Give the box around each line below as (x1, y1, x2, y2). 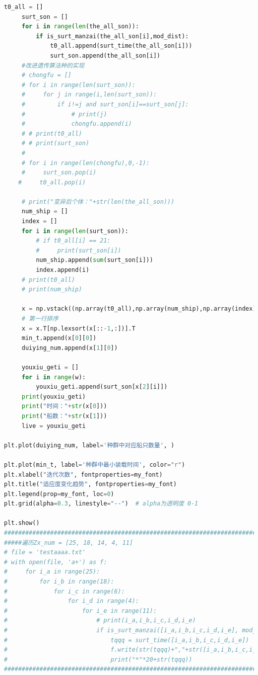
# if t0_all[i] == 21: (36, 237, 111, 245)
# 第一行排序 (21, 315, 59, 322)
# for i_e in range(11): (4, 607, 157, 614)
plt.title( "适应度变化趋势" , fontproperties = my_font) (4, 481, 177, 488)
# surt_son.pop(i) (21, 169, 97, 176)
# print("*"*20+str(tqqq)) (4, 656, 193, 663)
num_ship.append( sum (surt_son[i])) (36, 256, 153, 264)
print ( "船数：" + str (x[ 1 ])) (21, 412, 107, 420)
